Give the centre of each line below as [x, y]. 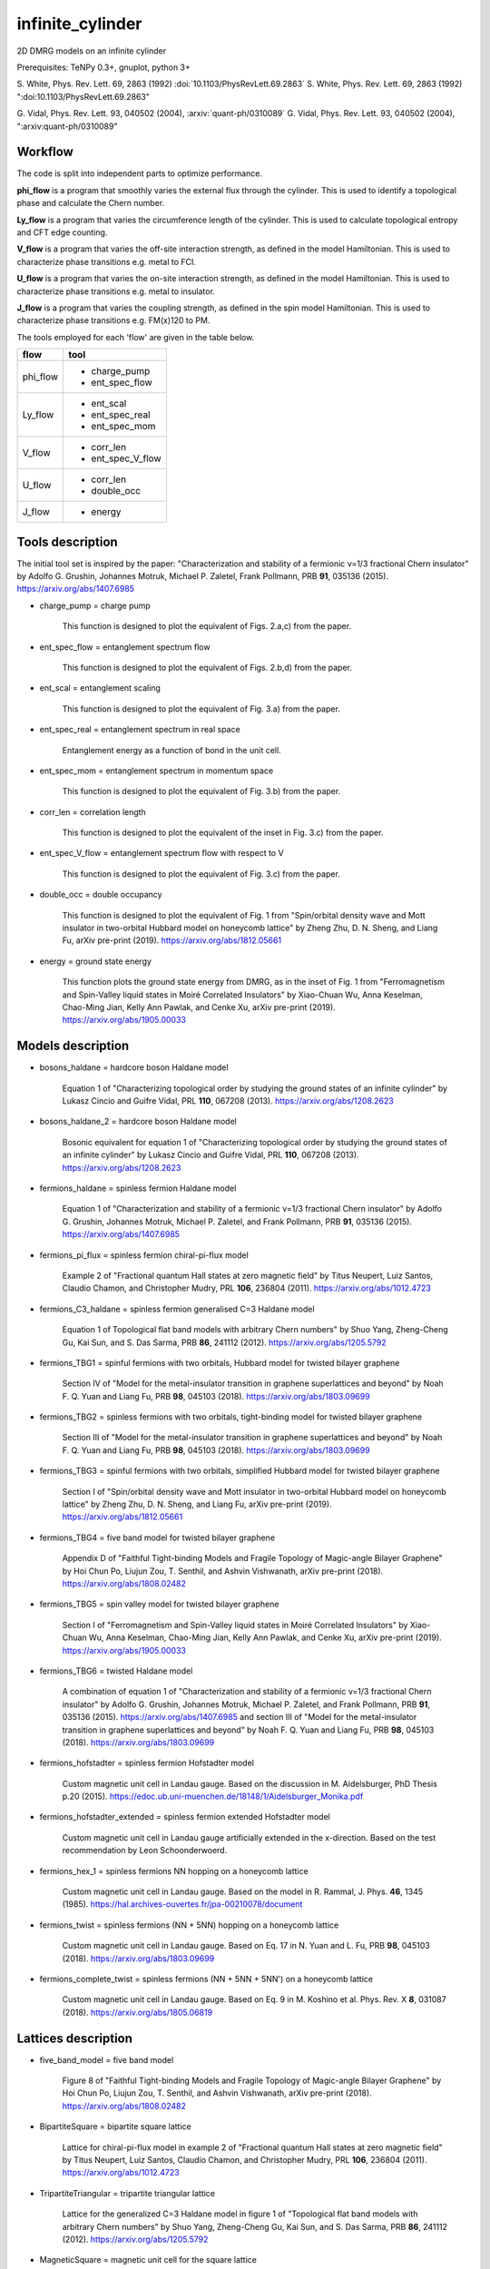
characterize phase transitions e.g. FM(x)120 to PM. [113, 320]
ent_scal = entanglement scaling [100, 688]
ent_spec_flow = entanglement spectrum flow [125, 647]
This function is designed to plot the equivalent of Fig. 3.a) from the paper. [201, 709]
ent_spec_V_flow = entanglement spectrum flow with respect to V [162, 853]
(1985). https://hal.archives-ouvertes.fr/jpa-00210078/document [182, 1904]
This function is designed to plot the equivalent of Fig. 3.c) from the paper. [201, 874]
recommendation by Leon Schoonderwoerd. [145, 1851]
